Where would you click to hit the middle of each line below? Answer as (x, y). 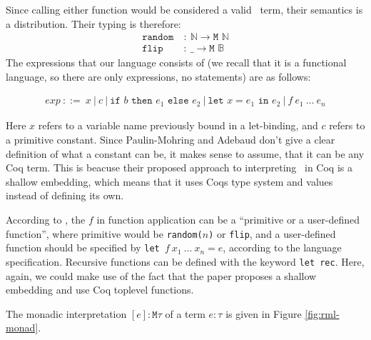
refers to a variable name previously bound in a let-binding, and (178, 125)
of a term (185, 313)
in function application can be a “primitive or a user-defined (228, 220)
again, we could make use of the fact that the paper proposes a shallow (161, 275)
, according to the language (282, 247)
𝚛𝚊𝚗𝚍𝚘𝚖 (158, 37)
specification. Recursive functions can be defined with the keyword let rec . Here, (185, 261)
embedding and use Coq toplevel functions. (100, 290)
